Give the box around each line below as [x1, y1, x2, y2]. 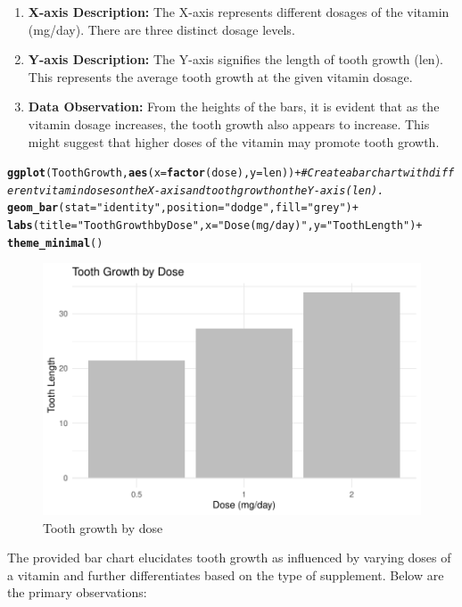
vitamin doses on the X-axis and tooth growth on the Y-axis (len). [38, 184, 384, 197]
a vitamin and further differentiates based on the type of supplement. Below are [7, 565, 444, 584]
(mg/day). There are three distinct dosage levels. [28, 20, 295, 38]
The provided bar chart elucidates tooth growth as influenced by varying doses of [7, 548, 451, 567]
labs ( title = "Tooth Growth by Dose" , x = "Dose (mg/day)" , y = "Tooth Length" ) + [7, 219, 423, 233]
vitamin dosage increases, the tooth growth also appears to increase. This [28, 114, 430, 133]
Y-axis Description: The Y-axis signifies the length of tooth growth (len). [28, 50, 443, 69]
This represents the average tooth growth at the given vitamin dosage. [28, 67, 413, 86]
